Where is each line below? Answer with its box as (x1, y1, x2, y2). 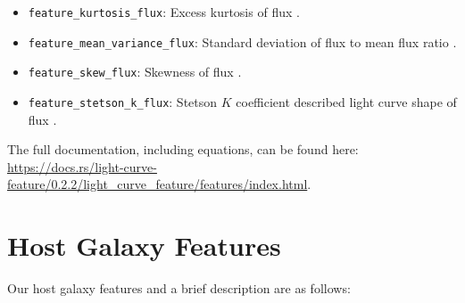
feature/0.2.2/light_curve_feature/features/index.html (7, 175, 308, 193)
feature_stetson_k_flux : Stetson (28, 92, 218, 111)
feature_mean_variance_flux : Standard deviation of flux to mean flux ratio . (28, 32, 457, 51)
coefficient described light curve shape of (236, 92, 457, 111)
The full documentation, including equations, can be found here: (7, 140, 359, 159)
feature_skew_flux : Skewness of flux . (28, 62, 242, 81)
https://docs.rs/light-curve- (7, 157, 157, 176)
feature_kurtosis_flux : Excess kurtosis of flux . (28, 3, 300, 20)
